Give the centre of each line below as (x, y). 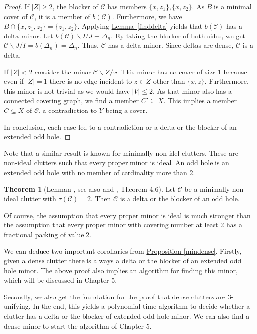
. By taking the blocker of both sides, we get (178, 35)
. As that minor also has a (192, 91)
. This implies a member (200, 100)
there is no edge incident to (91, 81)
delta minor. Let (29, 35)
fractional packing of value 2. (48, 234)
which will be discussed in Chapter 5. (61, 280)
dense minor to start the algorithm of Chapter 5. (78, 325)
